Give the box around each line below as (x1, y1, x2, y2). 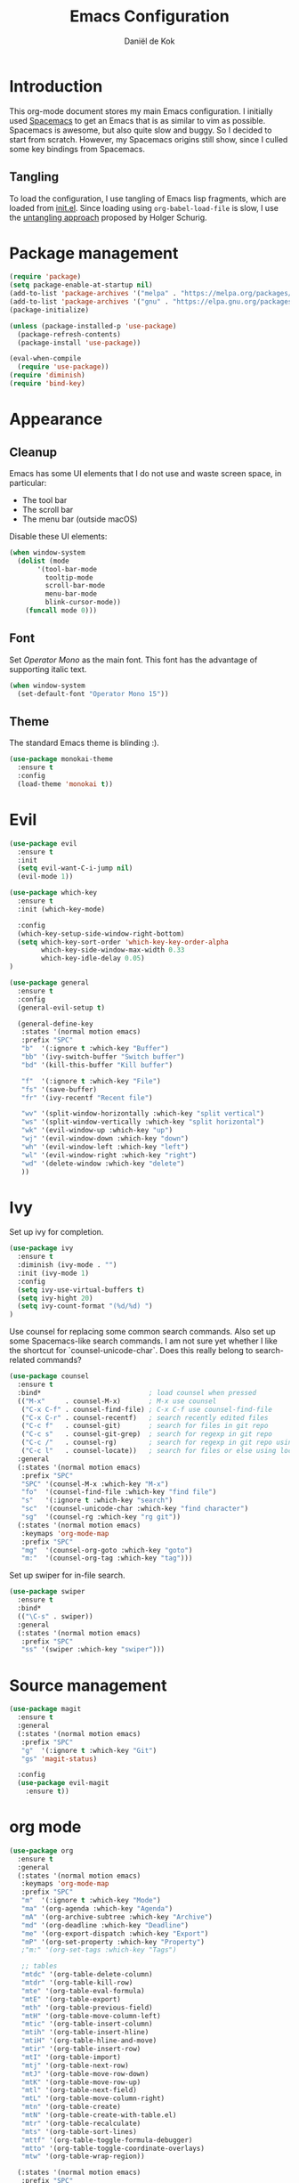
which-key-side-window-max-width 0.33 (41, 945, 185, 954)
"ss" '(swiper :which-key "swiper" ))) (20, 1645, 166, 1654)
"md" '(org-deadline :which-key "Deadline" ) (20, 1920, 190, 1929)
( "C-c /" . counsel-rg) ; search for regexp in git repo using (20, 1438, 296, 1448)
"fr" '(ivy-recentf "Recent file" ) (20, 1093, 153, 1102)
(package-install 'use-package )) (17, 338, 141, 347)
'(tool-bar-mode (36, 564, 98, 573)
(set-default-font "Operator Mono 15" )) (17, 689, 169, 698)
